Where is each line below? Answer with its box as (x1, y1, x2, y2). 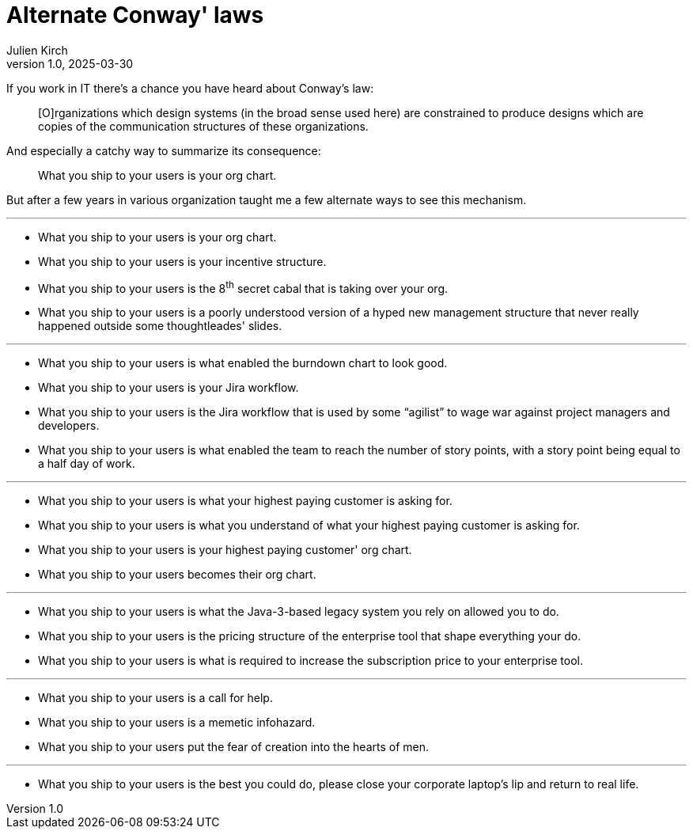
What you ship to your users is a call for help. (38, 691, 273, 705)
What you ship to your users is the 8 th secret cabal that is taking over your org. (38, 279, 449, 295)
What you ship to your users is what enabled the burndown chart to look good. (38, 356, 448, 370)
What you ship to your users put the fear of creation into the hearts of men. (38, 740, 429, 754)
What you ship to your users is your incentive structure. (38, 254, 327, 268)
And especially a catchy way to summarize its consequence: (6, 143, 321, 158)
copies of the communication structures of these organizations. (38, 119, 369, 133)
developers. (38, 419, 100, 433)
